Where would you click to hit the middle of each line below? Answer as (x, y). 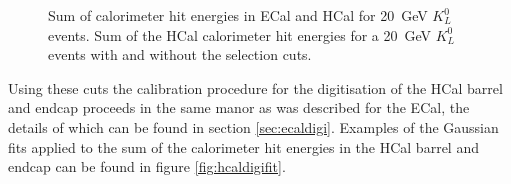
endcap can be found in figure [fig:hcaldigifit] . (147, 166)
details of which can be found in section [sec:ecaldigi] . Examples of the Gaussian (253, 126)
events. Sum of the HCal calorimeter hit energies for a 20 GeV (240, 34)
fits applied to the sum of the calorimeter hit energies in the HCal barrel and (243, 146)
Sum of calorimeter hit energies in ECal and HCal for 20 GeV (238, 15)
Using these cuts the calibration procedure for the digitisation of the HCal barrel (255, 87)
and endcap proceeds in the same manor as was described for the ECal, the (239, 107)
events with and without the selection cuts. (180, 54)
